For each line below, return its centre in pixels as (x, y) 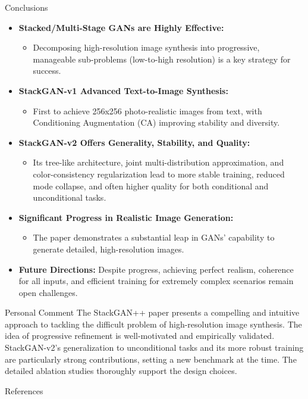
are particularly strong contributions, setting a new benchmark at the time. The (151, 359)
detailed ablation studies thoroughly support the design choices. (121, 371)
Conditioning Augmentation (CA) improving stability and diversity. (156, 122)
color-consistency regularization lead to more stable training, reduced (159, 174)
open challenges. (48, 292)
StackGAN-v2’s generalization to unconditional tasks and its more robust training (154, 347)
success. (47, 71)
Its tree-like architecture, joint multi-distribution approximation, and (158, 162)
